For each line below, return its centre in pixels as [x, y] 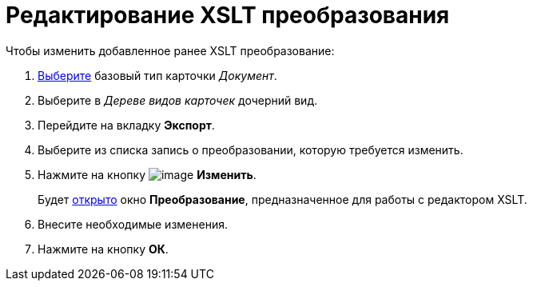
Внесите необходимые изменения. [133, 224]
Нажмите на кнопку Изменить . [147, 174]
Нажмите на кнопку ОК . [103, 249]
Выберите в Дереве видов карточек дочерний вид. [178, 100]
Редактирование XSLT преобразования [228, 15]
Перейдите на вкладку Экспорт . [126, 125]
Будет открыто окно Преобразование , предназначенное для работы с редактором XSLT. [282, 199]
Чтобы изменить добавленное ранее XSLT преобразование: [170, 50]
